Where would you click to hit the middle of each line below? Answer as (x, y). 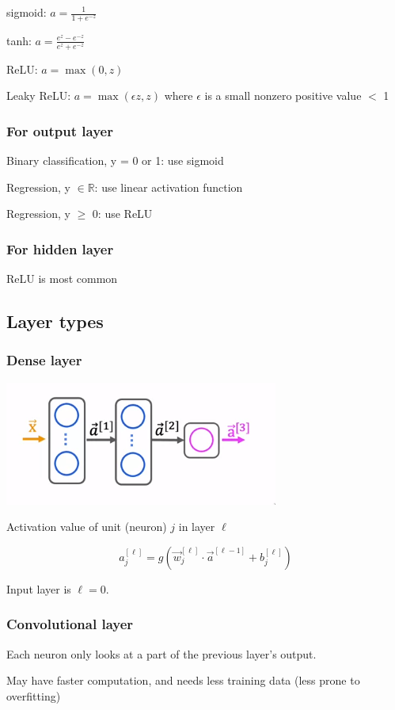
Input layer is (39, 588)
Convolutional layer (70, 624)
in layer (197, 527)
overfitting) (34, 695)
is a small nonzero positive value (283, 95)
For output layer (60, 130)
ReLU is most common (62, 279)
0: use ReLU (122, 214)
